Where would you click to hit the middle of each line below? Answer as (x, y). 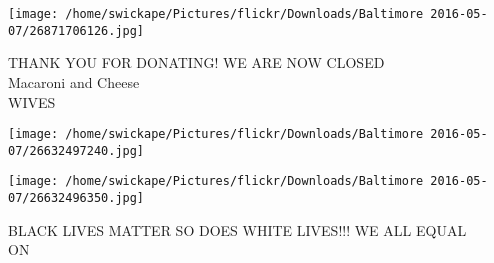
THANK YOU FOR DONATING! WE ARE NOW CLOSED (196, 62)
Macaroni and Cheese (74, 81)
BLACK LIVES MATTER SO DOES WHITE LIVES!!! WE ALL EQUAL (237, 229)
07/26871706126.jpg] (76, 30)
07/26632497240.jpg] (76, 150)
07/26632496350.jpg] (76, 198)
